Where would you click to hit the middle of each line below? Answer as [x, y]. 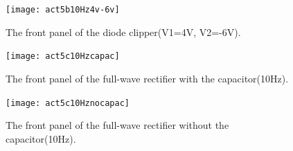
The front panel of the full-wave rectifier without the [117, 125]
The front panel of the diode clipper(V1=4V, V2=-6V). [123, 32]
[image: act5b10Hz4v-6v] [63, 10]
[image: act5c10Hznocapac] [68, 103]
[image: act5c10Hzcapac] [63, 56]
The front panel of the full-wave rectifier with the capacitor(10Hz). [147, 78]
